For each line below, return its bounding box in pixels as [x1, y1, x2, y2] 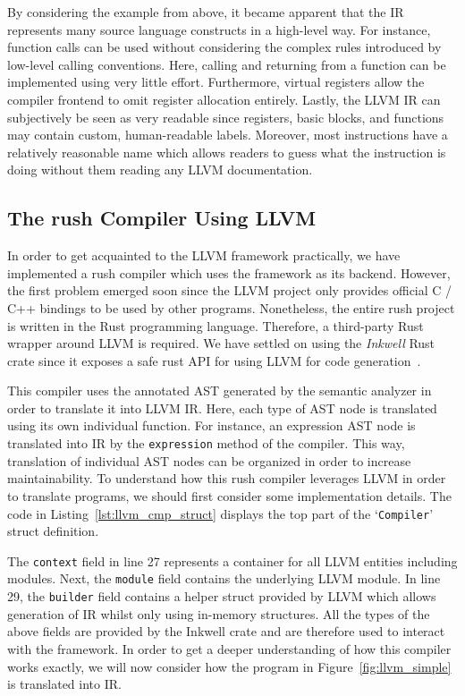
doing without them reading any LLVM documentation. [7, 160, 313, 179]
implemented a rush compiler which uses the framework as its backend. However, [7, 263, 451, 282]
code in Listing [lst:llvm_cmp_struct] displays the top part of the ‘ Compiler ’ [7, 504, 434, 522]
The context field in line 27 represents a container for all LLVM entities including [7, 551, 458, 570]
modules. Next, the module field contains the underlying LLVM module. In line [7, 569, 441, 588]
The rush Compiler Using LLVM [7, 204, 317, 232]
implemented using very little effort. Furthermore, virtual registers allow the [7, 72, 425, 91]
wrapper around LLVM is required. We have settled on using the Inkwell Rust [7, 334, 435, 352]
